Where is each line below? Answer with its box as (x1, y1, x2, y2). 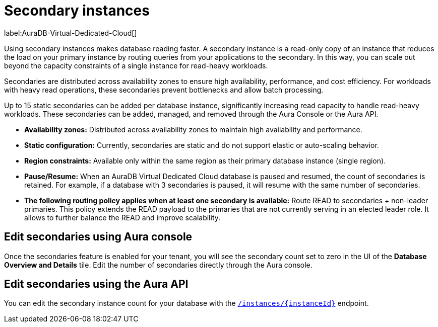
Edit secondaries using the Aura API (4, 278, 189, 291)
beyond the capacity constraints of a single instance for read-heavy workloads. (4, 61, 268, 70)
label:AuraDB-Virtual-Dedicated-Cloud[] (4, 28, 137, 37)
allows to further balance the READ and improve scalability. (24, 213, 221, 222)
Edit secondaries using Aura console (4, 230, 193, 243)
